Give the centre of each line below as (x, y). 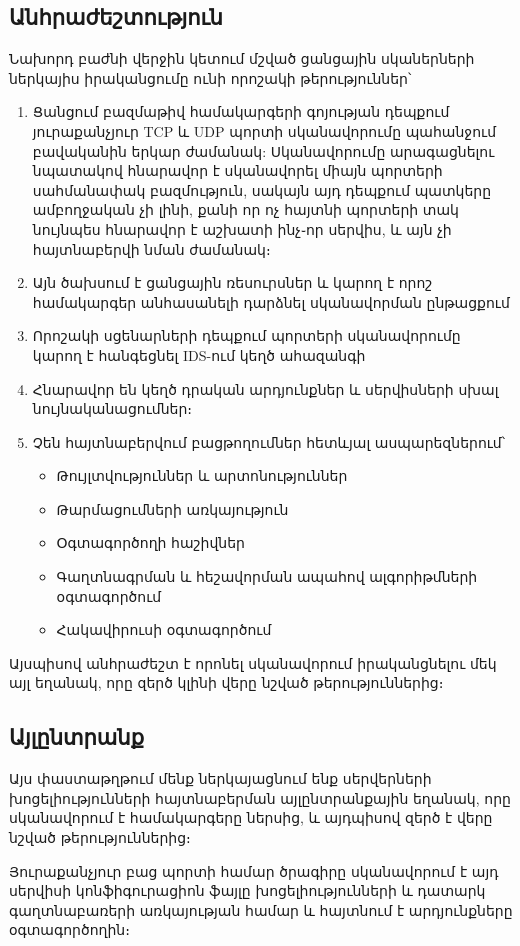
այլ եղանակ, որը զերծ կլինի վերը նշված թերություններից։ (226, 682)
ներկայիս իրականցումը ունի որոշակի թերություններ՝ (210, 77)
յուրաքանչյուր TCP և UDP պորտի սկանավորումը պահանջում (264, 130)
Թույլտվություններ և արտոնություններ (202, 475)
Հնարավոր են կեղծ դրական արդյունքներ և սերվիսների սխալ (265, 388)
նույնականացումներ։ (112, 408)
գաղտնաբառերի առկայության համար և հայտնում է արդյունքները (261, 909)
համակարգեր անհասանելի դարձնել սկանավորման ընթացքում (271, 301)
